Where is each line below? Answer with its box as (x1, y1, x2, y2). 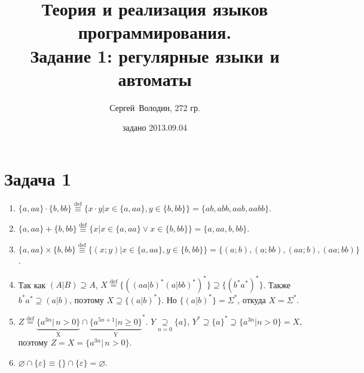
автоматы (118, 66, 192, 91)
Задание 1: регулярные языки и (30, 43, 280, 67)
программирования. (78, 20, 232, 44)
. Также (263, 278, 290, 291)
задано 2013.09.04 (122, 121, 188, 134)
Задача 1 (4, 166, 72, 190)
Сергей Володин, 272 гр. (109, 101, 200, 113)
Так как (18, 278, 46, 291)
